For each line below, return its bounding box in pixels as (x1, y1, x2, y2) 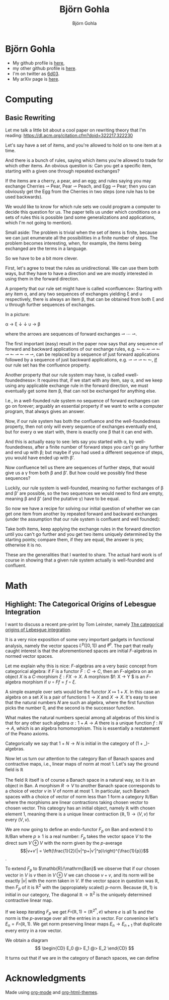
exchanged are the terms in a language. (5, 245, 88, 252)
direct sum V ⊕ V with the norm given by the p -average (5, 840, 122, 846)
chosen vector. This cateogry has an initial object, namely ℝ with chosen (5, 805, 156, 811)
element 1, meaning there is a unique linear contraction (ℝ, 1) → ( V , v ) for (5, 811, 155, 817)
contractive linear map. (5, 897, 53, 903)
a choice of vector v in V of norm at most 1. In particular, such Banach (5, 788, 149, 794)
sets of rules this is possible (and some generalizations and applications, (5, 214, 156, 220)
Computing (5, 93, 53, 105)
